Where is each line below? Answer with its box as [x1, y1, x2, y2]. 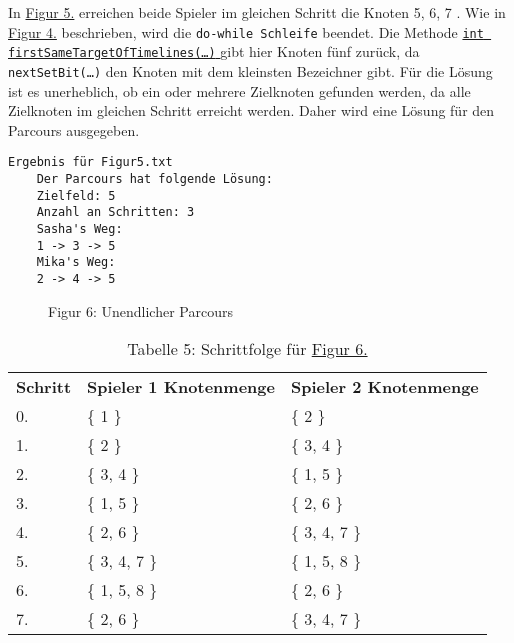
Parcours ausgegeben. [8, 119, 140, 140]
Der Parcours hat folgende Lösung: [36, 172, 273, 186]
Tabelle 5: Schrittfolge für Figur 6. [127, 337, 368, 361]
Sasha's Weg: [36, 221, 123, 236]
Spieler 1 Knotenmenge [87, 375, 275, 399]
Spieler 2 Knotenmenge [290, 375, 479, 399]
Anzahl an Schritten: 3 [36, 205, 195, 220]
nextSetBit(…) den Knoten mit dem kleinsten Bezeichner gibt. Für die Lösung [8, 60, 493, 81]
